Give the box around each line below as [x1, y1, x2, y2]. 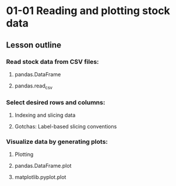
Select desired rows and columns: [6, 98, 105, 106]
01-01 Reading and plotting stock [6, 4, 171, 18]
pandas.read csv [14, 82, 53, 90]
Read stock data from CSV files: [6, 58, 99, 66]
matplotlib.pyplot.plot [14, 174, 67, 181]
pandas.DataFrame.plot [14, 163, 72, 170]
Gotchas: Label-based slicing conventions [14, 123, 117, 130]
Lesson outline [6, 40, 62, 50]
